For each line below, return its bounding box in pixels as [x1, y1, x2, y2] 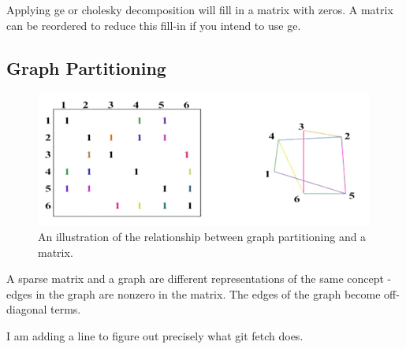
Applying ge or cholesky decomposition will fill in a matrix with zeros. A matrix [6, 2, 393, 17]
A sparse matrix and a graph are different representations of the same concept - [6, 270, 392, 287]
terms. [50, 301, 81, 317]
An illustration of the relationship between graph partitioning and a [38, 228, 367, 244]
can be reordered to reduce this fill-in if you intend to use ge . [6, 17, 301, 33]
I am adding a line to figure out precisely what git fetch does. [6, 327, 304, 343]
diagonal [6, 301, 47, 317]
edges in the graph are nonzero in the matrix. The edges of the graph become [6, 285, 381, 302]
